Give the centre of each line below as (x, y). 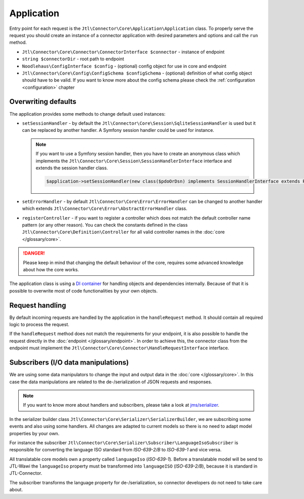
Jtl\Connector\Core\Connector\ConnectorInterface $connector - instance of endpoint (123, 52)
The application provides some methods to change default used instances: (87, 114)
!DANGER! (34, 253)
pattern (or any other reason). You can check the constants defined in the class (105, 225)
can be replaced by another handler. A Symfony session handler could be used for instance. (118, 130)
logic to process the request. (39, 325)
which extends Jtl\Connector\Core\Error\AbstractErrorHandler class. (105, 208)
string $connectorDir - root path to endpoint (73, 59)
